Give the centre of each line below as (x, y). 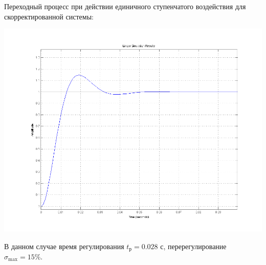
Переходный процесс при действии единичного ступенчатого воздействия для (125, 6)
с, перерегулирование (193, 246)
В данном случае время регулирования (64, 246)
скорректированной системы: (49, 16)
